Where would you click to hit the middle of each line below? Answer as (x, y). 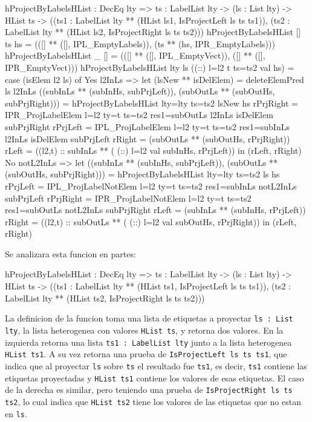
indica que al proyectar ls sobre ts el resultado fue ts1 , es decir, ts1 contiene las (156, 365)
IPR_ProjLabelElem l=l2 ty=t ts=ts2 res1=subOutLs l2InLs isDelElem (139, 115)
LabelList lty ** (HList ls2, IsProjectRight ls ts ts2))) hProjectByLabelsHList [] (153, 32)
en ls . (16, 413)
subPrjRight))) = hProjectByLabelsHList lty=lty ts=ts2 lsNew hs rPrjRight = (151, 103)
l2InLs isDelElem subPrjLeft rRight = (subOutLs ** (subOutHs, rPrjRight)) (148, 138)
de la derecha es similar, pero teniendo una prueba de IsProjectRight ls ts (149, 390)
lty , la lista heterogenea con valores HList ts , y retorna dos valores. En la (144, 330)
